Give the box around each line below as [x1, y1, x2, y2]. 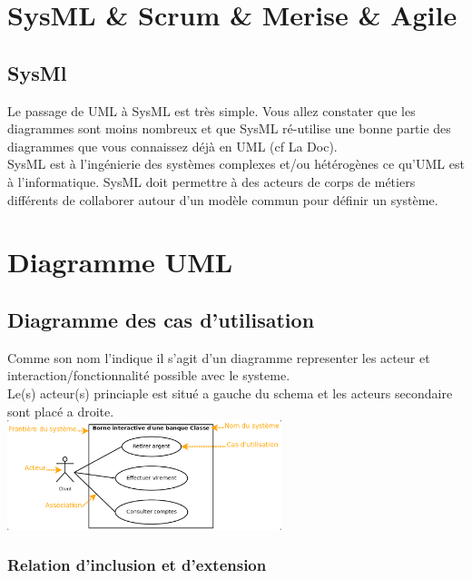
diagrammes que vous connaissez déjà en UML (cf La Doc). [7, 136, 338, 155]
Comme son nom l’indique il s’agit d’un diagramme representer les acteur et [7, 348, 430, 367]
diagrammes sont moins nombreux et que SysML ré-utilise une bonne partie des [7, 119, 451, 138]
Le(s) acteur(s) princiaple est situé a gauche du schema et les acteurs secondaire [7, 383, 453, 402]
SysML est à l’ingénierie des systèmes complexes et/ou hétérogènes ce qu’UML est [7, 154, 465, 173]
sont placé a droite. [7, 401, 114, 420]
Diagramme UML [7, 243, 233, 280]
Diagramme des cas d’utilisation [7, 305, 315, 333]
